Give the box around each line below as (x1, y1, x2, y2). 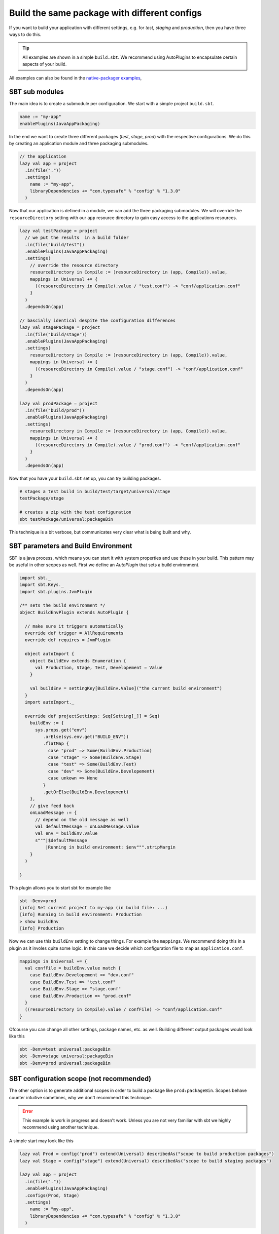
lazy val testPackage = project (19, 228, 98, 233)
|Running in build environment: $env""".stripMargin (45, 845, 176, 850)
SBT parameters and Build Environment (9, 542, 133, 550)
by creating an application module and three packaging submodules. (9, 141, 149, 147)
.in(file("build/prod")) (25, 408, 85, 413)
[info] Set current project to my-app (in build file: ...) (19, 905, 168, 911)
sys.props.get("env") (35, 727, 87, 733)
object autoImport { (25, 651, 74, 656)
